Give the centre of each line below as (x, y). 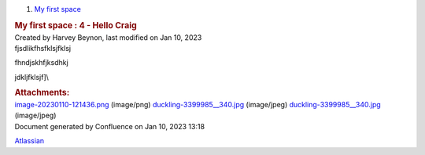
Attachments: (42, 92)
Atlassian (30, 141)
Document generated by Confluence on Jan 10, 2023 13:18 (109, 126)
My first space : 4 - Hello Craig (76, 25)
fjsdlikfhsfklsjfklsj (42, 49)
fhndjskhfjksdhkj (41, 63)
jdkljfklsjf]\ (31, 77)
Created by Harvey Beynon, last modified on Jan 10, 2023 (108, 37)
